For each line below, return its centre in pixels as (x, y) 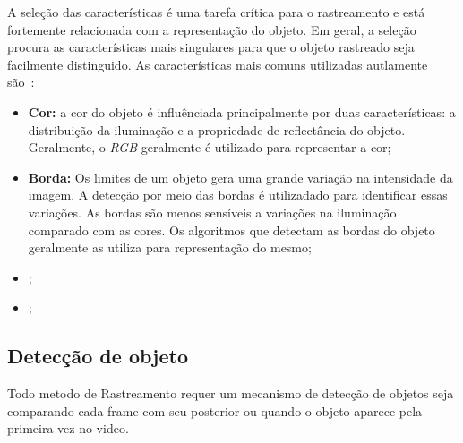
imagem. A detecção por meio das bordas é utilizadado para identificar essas (238, 195)
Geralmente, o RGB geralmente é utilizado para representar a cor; (210, 147)
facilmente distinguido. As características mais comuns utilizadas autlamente (218, 64)
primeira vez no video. (68, 428)
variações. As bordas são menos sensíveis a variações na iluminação (212, 212)
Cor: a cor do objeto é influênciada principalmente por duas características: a (242, 111)
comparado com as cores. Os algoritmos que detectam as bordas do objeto (231, 230)
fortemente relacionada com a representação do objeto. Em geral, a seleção (212, 29)
